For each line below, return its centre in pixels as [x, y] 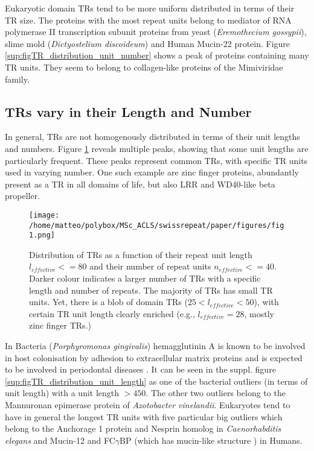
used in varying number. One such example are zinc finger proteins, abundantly [152, 172]
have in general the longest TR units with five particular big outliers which [144, 416]
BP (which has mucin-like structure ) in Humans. [211, 440]
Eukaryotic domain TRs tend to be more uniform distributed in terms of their [150, 8]
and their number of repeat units [150, 266]
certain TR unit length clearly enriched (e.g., [112, 313]
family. [17, 79]
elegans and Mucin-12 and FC [60, 440]
